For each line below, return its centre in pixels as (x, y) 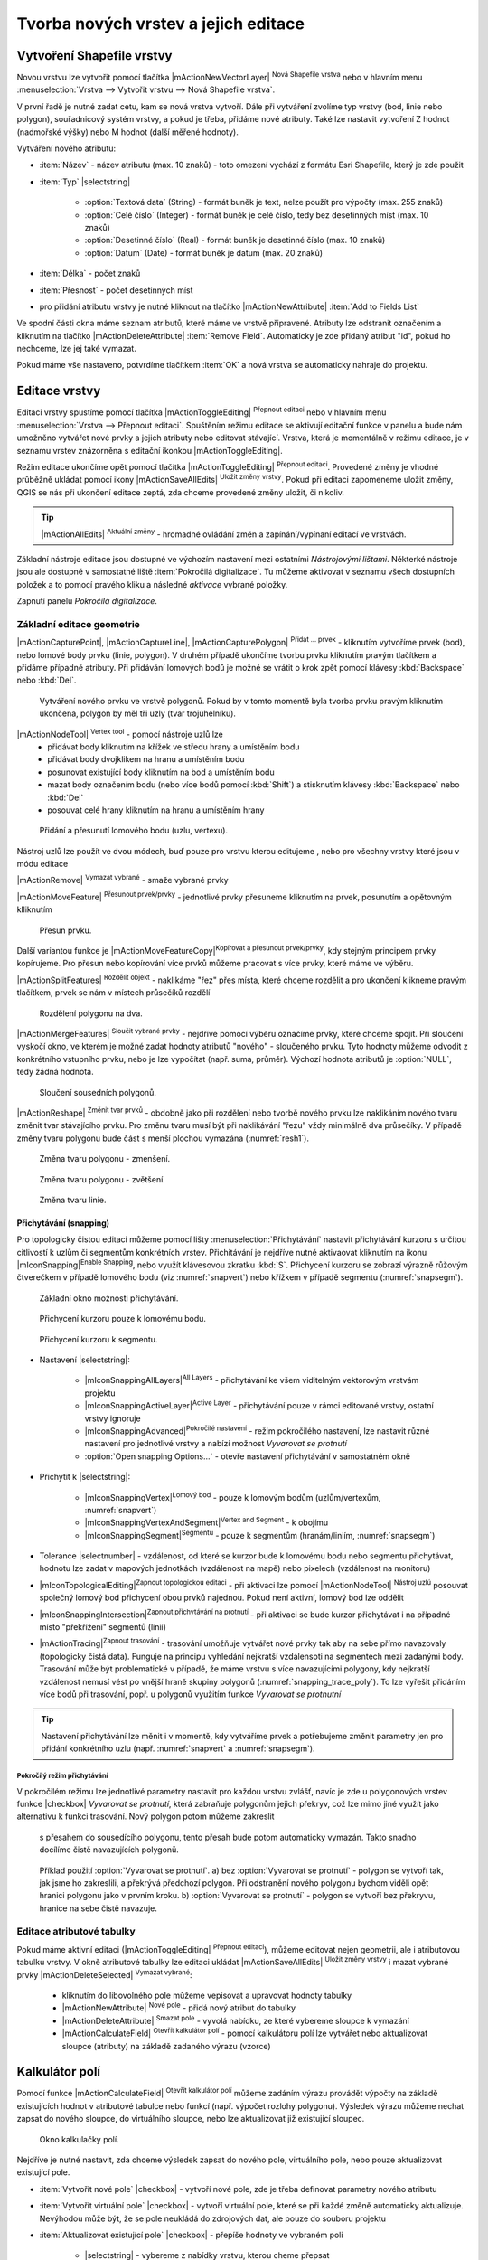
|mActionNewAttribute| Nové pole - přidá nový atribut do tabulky (179, 2007)
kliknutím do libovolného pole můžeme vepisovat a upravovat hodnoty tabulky (207, 1995)
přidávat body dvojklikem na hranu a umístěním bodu (146, 759)
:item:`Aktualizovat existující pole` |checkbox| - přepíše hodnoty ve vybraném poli (191, 2235)
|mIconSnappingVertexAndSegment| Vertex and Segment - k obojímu (206, 1521)
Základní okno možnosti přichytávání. (109, 1298)
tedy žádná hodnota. (55, 1072)
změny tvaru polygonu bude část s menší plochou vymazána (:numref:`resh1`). (163, 1138)
